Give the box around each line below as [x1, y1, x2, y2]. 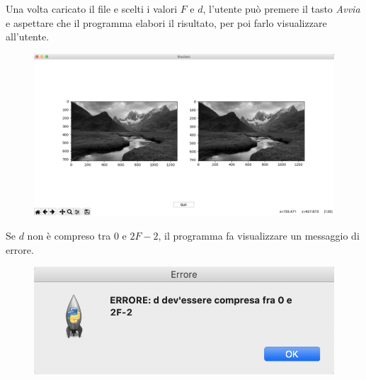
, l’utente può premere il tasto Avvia [202, 1, 360, 16]
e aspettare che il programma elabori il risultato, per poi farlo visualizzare [6, 15, 327, 30]
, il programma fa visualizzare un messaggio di [158, 228, 360, 242]
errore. [6, 242, 34, 257]
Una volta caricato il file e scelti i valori [6, 1, 178, 16]
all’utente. [6, 29, 50, 44]
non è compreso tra [27, 228, 111, 242]
